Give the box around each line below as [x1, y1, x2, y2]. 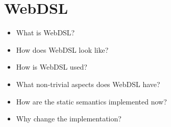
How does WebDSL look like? [16, 44, 109, 55]
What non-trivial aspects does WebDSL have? [16, 78, 160, 89]
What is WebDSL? [16, 27, 75, 38]
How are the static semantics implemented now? [16, 96, 167, 107]
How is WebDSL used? [16, 61, 87, 72]
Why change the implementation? [16, 113, 121, 124]
